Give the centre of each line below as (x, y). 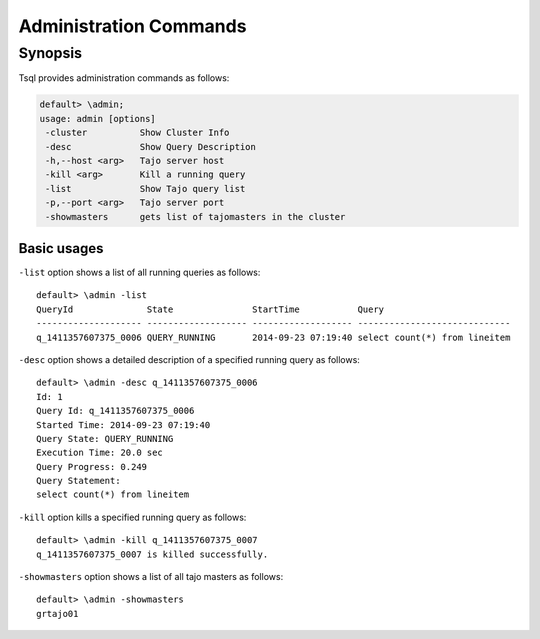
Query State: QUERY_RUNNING (105, 438)
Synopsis (50, 53)
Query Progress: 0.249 (92, 466)
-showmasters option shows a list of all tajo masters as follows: (151, 577)
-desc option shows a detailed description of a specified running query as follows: (189, 359)
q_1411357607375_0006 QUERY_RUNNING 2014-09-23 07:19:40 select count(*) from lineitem (273, 337)
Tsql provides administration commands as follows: (124, 78)
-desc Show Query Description (151, 146)
